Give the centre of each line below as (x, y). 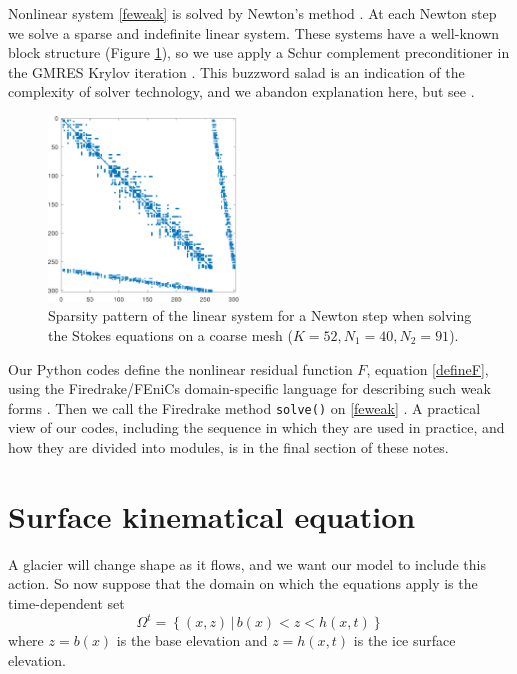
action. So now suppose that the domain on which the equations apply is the (243, 583)
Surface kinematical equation (212, 515)
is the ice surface (404, 640)
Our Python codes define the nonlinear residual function (180, 368)
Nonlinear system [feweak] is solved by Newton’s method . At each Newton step (252, 13)
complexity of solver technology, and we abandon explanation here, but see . (241, 91)
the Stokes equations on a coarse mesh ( (170, 334)
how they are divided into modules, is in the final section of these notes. (228, 447)
